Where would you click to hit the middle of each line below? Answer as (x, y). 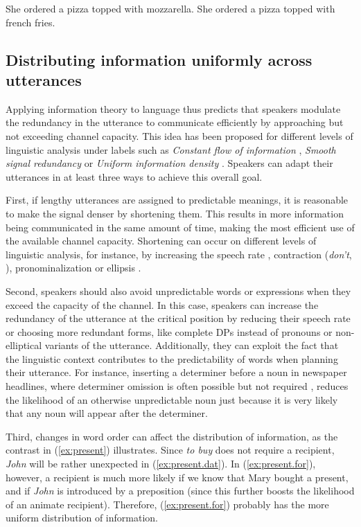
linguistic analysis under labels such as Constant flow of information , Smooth (171, 149)
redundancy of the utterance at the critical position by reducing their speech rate (178, 318)
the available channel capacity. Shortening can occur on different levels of (161, 241)
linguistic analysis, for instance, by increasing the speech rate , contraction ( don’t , (179, 254)
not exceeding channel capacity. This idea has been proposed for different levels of (179, 135)
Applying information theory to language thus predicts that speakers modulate (173, 108)
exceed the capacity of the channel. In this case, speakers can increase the (162, 304)
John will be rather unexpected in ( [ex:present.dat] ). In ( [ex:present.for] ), (161, 464)
